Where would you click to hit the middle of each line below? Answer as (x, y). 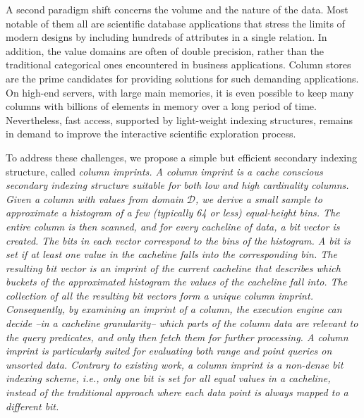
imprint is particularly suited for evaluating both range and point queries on (169, 351)
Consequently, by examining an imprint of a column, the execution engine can (174, 309)
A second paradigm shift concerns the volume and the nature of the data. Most (177, 9)
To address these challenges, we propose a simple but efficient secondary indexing (181, 157)
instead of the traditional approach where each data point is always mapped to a (177, 392)
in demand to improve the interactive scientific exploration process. (151, 134)
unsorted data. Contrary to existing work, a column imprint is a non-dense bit (175, 364)
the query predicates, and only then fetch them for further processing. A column (177, 337)
